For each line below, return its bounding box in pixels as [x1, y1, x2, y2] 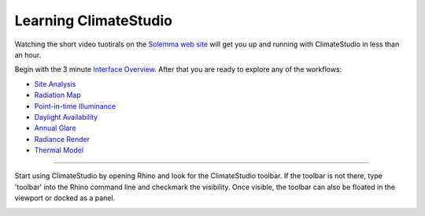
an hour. [14, 50, 42, 59]
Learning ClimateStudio [14, 12, 173, 29]
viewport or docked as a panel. [14, 193, 116, 203]
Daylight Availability [34, 112, 98, 121]
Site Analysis [34, 79, 76, 88]
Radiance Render [34, 134, 91, 143]
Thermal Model [34, 146, 84, 155]
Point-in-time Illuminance [34, 101, 116, 110]
